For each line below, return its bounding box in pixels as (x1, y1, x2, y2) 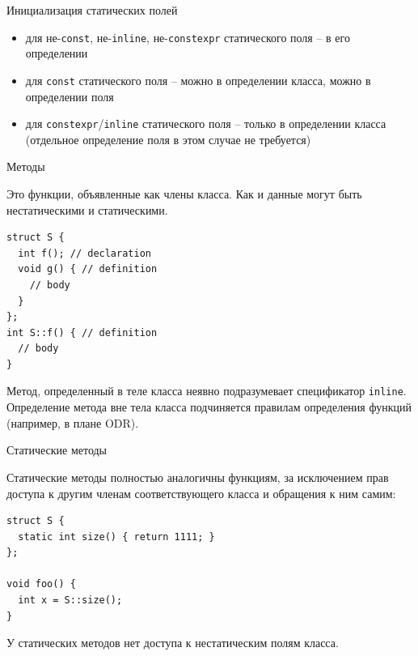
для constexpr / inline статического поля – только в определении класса (25, 115, 386, 132)
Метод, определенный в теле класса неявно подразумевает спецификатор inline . (6, 382, 407, 399)
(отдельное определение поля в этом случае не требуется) (25, 130, 311, 147)
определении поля (25, 87, 114, 104)
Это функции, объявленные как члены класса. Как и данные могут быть (6, 185, 362, 202)
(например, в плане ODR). (6, 414, 139, 431)
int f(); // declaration (18, 247, 151, 259)
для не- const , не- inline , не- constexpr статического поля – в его (25, 28, 350, 45)
